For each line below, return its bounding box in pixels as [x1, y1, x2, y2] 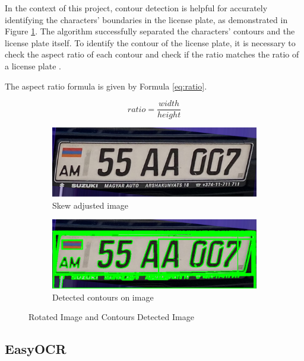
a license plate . [5, 59, 61, 72]
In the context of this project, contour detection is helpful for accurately [5, 2, 268, 14]
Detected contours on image [52, 290, 154, 303]
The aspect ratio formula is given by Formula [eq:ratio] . [5, 79, 207, 92]
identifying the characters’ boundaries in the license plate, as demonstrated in [5, 13, 288, 25]
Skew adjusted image [52, 199, 129, 211]
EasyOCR [5, 340, 66, 358]
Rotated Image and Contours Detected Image [28, 311, 194, 323]
